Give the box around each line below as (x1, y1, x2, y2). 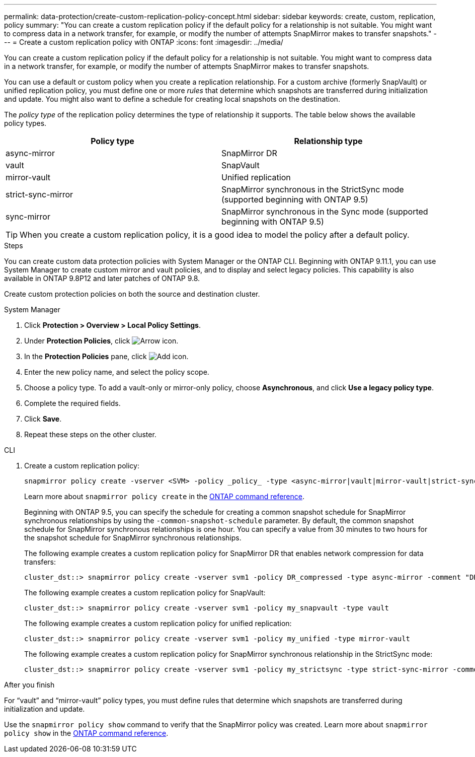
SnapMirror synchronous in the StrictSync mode (221, 184, 404, 194)
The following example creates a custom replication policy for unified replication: (24, 619, 292, 628)
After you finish (4, 680, 55, 689)
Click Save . (24, 415, 62, 423)
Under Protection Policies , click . (24, 336, 179, 345)
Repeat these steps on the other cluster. (24, 430, 156, 439)
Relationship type (294, 136, 363, 146)
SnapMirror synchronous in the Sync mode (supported (221, 207, 428, 217)
